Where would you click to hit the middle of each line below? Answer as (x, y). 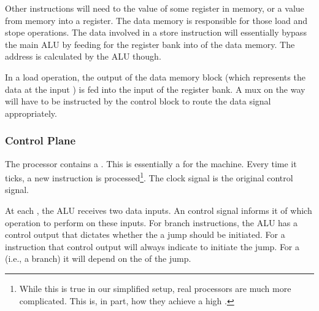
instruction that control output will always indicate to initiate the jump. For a (152, 246)
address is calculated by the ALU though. (83, 56)
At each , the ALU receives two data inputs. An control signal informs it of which (159, 210)
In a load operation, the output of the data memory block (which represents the (155, 77)
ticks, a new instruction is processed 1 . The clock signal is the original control (149, 177)
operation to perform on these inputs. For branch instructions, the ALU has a (152, 222)
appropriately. (31, 113)
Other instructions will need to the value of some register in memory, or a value (155, 8)
